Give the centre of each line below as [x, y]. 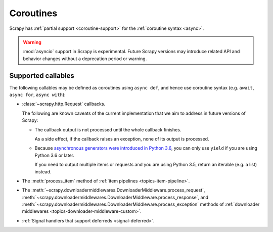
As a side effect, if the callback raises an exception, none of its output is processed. [122, 138]
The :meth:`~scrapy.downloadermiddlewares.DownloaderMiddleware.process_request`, [113, 190]
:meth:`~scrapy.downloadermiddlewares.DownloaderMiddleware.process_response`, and [115, 197]
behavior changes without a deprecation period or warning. [85, 59]
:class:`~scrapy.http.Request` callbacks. [64, 104]
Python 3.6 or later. [54, 155]
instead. [43, 171]
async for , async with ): [37, 95]
